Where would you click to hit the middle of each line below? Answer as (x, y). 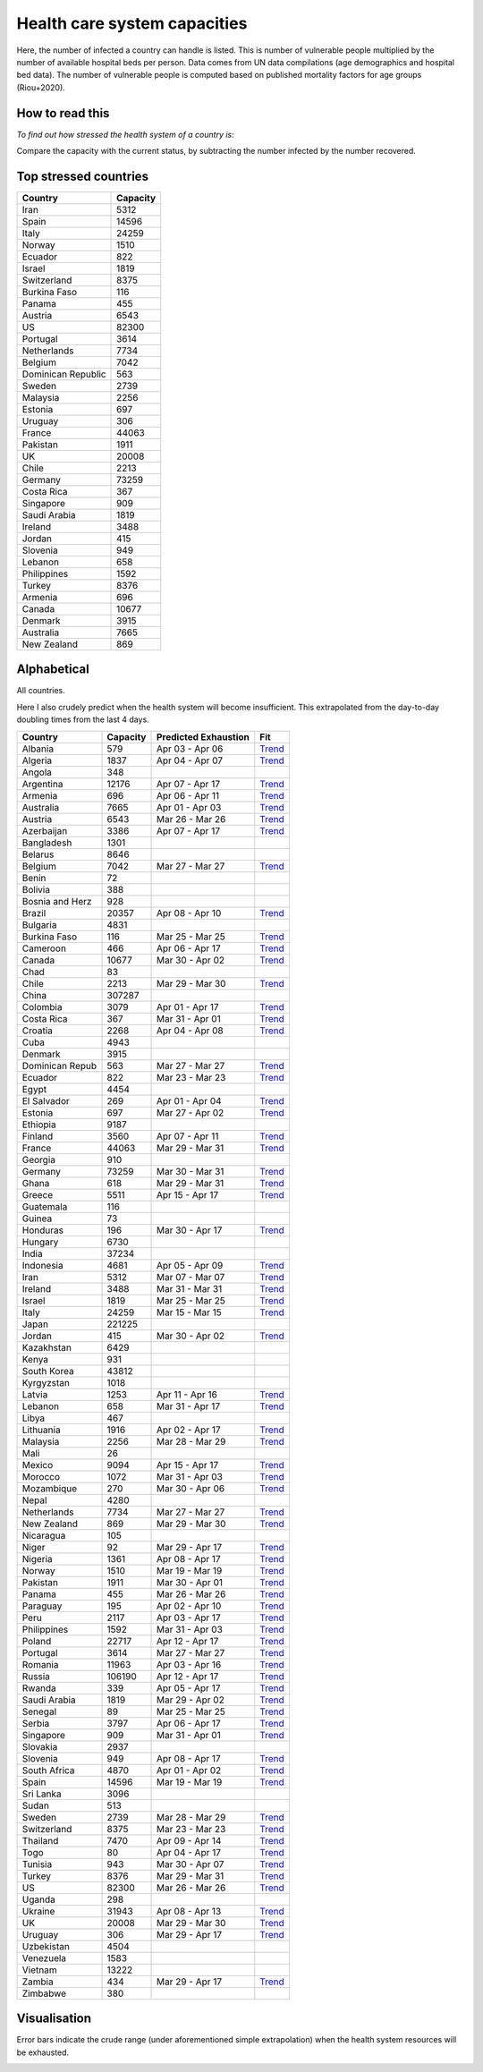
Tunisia (37, 1864)
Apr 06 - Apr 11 (188, 795)
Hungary (40, 1242)
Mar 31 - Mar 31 (189, 1288)
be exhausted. (43, 2052)
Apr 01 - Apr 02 (189, 1770)
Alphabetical (53, 670)
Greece (38, 1194)
